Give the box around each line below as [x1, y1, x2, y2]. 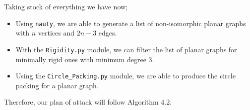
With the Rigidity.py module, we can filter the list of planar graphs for [15, 44, 237, 54]
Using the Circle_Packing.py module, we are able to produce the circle [15, 71, 236, 81]
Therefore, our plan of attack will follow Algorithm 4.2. [4, 97, 172, 107]
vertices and [38, 28, 74, 38]
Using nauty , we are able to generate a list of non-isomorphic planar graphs [15, 18, 246, 28]
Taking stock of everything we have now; [4, 1, 127, 11]
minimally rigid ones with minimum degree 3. [15, 54, 154, 64]
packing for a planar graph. [15, 80, 99, 90]
